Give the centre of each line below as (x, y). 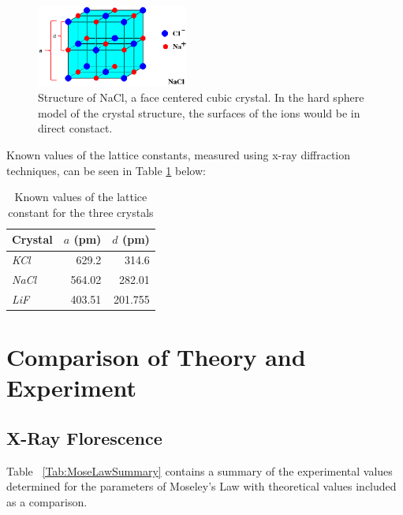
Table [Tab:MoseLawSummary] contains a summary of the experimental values (200, 470)
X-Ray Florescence (84, 438)
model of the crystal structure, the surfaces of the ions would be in (199, 112)
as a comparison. (47, 502)
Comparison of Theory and (156, 357)
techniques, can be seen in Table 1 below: (106, 170)
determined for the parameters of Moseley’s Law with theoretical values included (201, 486)
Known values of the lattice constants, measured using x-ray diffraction (179, 155)
